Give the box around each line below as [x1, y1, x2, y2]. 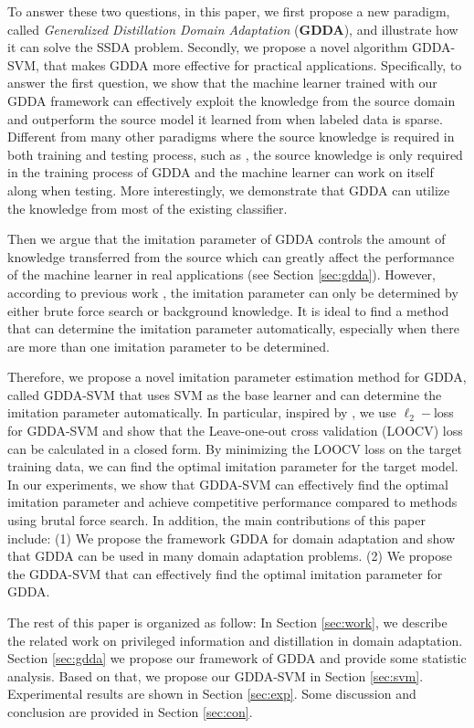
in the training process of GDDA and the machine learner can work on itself [7, 163, 434, 182]
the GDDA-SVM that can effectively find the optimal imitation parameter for [7, 564, 443, 583]
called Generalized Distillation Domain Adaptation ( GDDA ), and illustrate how [7, 19, 458, 38]
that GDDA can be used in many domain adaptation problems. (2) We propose [7, 546, 452, 565]
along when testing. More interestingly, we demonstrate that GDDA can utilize [7, 180, 450, 199]
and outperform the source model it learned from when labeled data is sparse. [7, 109, 443, 128]
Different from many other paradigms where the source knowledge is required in [7, 127, 455, 146]
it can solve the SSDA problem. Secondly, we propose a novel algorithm [7, 37, 408, 57]
